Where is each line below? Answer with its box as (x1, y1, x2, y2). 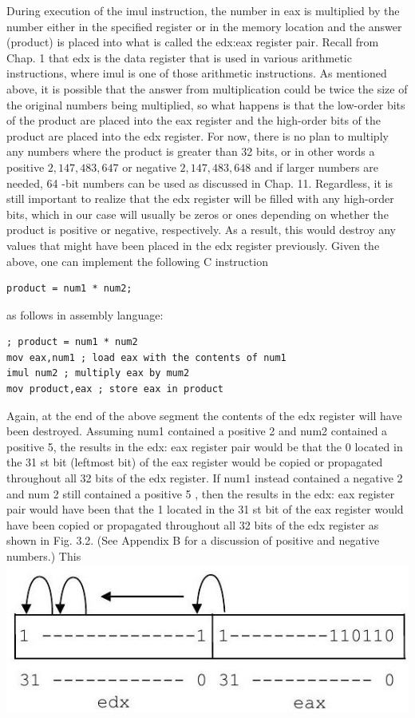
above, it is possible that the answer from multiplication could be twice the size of (6, 80, 408, 97)
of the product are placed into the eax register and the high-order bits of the (6, 112, 381, 129)
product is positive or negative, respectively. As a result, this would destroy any (6, 221, 397, 238)
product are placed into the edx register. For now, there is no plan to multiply (6, 127, 389, 144)
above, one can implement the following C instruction (6, 252, 268, 269)
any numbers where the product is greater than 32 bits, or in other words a (6, 143, 375, 160)
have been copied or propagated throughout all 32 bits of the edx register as (6, 516, 379, 533)
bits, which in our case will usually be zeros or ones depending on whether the (6, 205, 389, 222)
